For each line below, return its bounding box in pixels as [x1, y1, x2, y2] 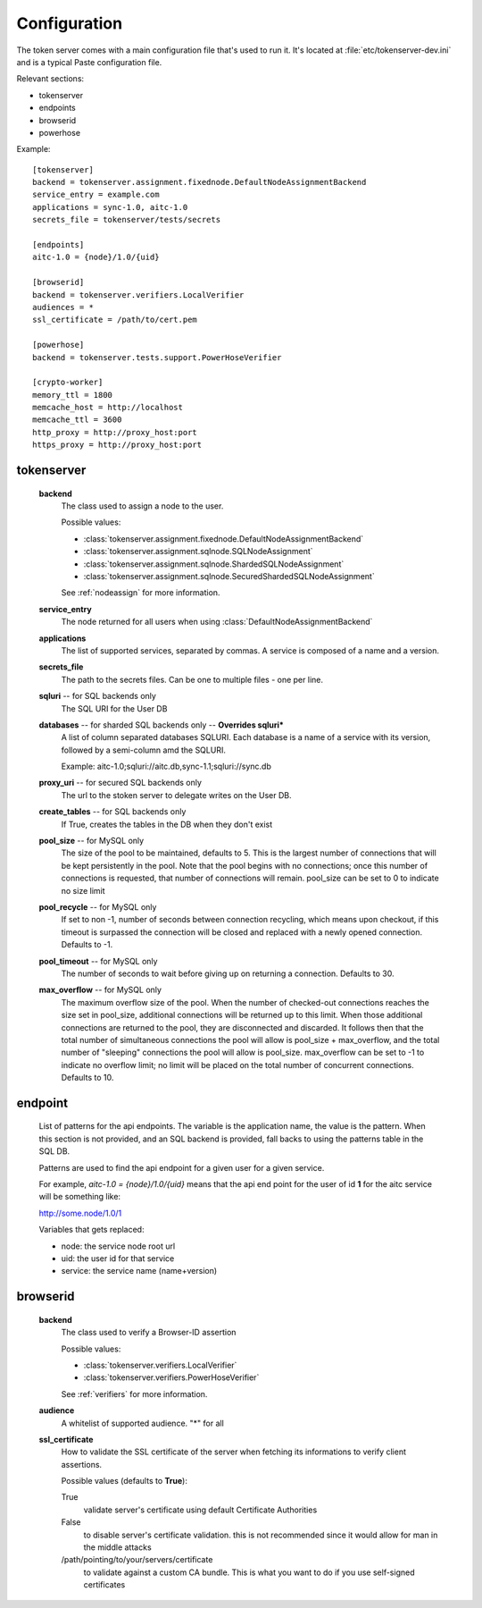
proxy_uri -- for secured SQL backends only [38, 778, 203, 788]
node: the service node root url [61, 1241, 176, 1251]
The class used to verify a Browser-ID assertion [61, 1327, 237, 1338]
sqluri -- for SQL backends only [38, 691, 156, 702]
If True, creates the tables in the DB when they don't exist [61, 819, 273, 829]
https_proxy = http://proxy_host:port [32, 440, 203, 450]
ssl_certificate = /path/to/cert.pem [32, 315, 198, 325]
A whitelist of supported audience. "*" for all [61, 1418, 225, 1428]
